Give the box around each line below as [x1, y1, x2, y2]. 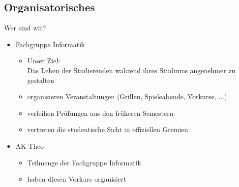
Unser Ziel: [27, 55, 60, 66]
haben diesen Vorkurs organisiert [27, 174, 126, 184]
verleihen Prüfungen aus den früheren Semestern [27, 107, 174, 118]
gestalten [27, 75, 55, 85]
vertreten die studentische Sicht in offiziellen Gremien [27, 124, 188, 134]
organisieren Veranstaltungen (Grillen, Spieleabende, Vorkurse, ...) [27, 91, 227, 102]
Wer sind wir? [4, 23, 46, 33]
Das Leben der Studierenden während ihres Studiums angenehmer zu [27, 65, 236, 75]
